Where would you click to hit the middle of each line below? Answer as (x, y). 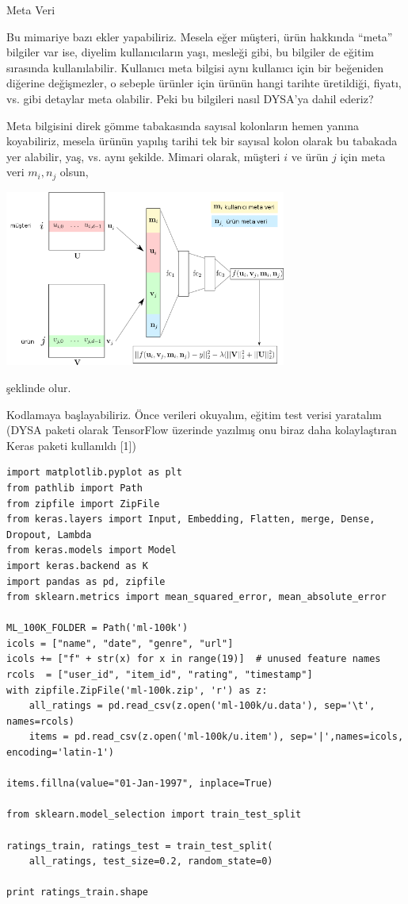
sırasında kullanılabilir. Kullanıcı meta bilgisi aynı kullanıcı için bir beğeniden (195, 67)
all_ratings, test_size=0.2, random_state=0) (151, 862)
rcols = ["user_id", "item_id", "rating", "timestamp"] (160, 675)
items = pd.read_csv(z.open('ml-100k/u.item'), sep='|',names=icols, (216, 737)
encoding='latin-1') (61, 753)
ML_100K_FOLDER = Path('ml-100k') (97, 628)
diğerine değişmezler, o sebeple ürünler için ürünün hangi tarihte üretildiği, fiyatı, (204, 83)
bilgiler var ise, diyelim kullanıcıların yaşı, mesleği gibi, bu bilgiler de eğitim (190, 52)
